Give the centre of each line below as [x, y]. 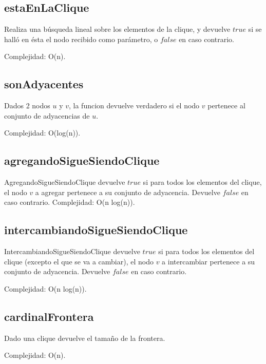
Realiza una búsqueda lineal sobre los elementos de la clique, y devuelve [117, 29]
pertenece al [226, 106]
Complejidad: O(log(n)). [42, 133]
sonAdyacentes [44, 84]
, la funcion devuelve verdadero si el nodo [134, 106]
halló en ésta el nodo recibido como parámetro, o [81, 39]
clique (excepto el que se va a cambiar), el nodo [79, 261]
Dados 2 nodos [27, 106]
